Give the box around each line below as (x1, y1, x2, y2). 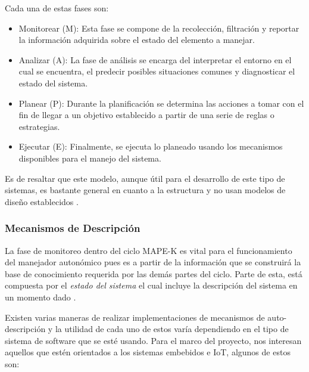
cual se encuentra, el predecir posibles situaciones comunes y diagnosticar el (18, 65, 295, 77)
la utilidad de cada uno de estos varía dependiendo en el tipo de (55, 323, 289, 335)
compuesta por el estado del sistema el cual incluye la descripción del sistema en (5, 279, 298, 292)
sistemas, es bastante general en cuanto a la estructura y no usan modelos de (5, 184, 286, 196)
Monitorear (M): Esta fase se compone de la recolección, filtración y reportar (18, 21, 299, 34)
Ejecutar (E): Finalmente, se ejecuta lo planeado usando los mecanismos (18, 140, 283, 153)
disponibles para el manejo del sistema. (18, 151, 161, 164)
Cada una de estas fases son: (5, 2, 109, 14)
